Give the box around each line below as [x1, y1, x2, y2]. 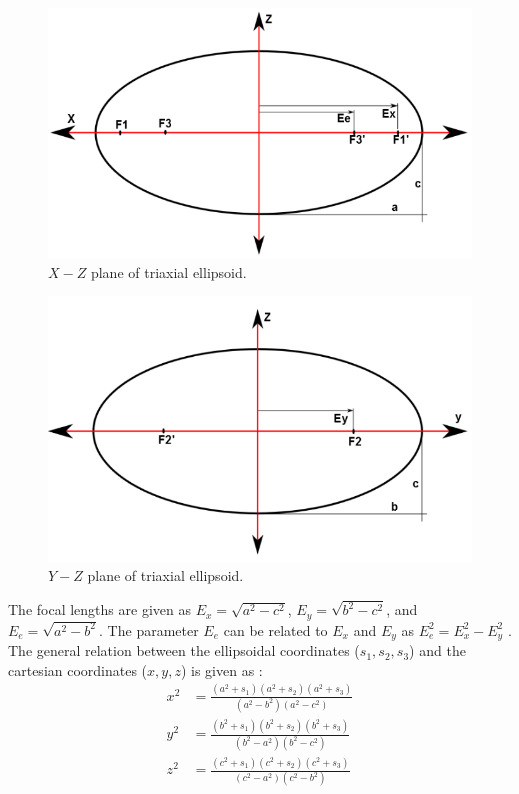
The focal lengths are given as [8, 599, 191, 620]
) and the [409, 640, 466, 661]
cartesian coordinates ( [8, 659, 148, 680]
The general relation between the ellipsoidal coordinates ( [8, 640, 360, 661]
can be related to [223, 619, 328, 640]
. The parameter [99, 619, 199, 640]
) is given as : [180, 659, 263, 680]
